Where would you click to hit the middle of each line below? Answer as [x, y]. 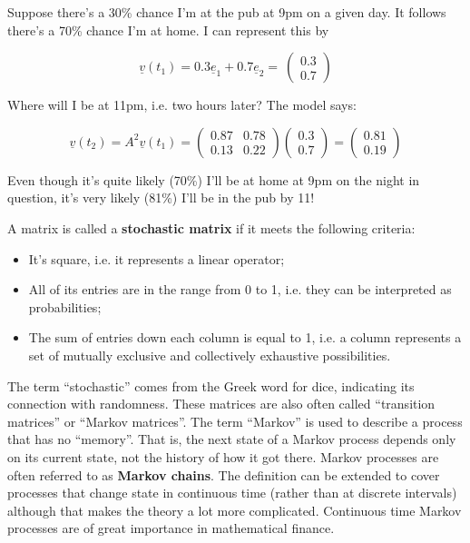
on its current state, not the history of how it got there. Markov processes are [223, 456]
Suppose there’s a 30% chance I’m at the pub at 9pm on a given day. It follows [227, 12]
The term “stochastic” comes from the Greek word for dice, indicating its [211, 385]
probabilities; [65, 306]
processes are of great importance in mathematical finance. [171, 528]
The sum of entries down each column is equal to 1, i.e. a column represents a [245, 337]
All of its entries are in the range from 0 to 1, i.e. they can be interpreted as [240, 289]
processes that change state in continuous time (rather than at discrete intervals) [232, 493]
